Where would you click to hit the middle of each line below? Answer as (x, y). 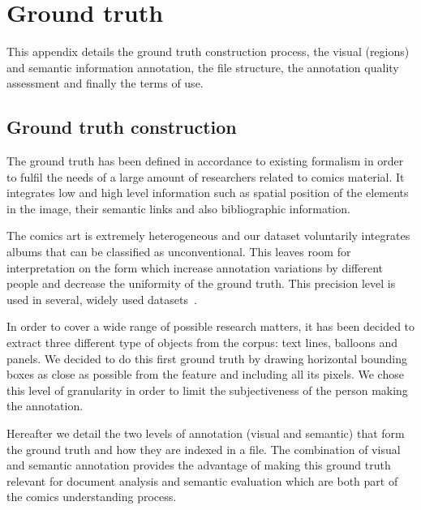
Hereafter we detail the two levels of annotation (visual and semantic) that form (206, 433)
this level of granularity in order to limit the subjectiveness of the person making (207, 390)
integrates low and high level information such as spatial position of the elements (208, 193)
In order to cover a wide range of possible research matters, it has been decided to (211, 326)
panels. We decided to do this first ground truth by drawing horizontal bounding (207, 358)
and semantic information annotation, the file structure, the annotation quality (203, 67)
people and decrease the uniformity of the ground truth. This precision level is (201, 283)
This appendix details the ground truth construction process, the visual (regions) (208, 51)
